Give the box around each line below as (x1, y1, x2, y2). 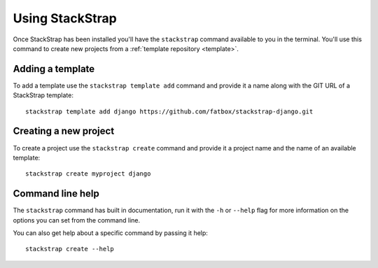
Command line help (13, 188, 99, 199)
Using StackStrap (13, 10, 117, 26)
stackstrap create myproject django (25, 170, 151, 178)
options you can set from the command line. (13, 216, 140, 224)
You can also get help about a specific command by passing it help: (13, 229, 208, 237)
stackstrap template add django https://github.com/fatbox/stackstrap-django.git (25, 107, 314, 115)
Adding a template (13, 63, 95, 75)
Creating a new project (13, 125, 115, 137)
